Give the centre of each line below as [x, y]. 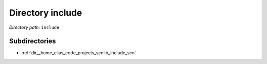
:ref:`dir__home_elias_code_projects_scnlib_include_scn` [79, 53]
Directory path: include [34, 27]
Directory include [46, 13]
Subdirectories [33, 41]
